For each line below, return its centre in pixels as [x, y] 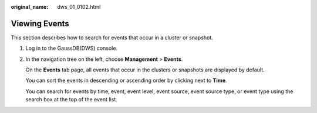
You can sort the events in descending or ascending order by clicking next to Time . [126, 81]
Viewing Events [40, 23]
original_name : [30, 7]
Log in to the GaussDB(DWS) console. [71, 48]
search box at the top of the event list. [71, 100]
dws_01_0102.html [79, 7]
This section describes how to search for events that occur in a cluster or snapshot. [112, 37]
